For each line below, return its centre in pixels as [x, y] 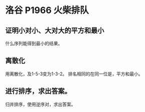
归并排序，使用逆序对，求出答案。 [40, 104]
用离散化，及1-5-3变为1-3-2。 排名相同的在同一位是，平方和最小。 [74, 74]
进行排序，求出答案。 [38, 91]
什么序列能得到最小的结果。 [34, 43]
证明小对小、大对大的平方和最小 [55, 30]
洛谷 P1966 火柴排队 [47, 10]
